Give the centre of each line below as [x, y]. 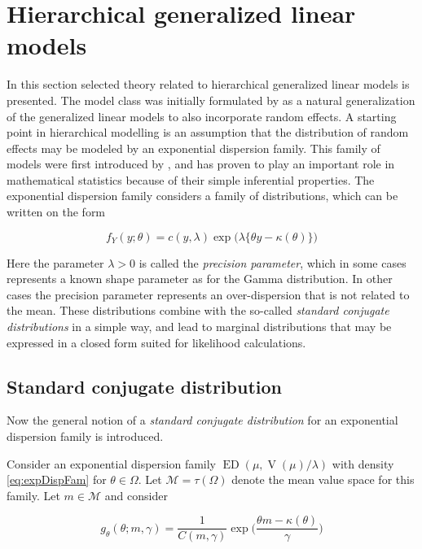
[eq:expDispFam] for [57, 479]
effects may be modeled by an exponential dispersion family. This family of [193, 148]
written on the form [56, 212]
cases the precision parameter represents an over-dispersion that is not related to [208, 294]
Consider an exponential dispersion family [112, 463]
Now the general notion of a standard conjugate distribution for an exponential [202, 420]
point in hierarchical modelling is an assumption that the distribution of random [208, 132]
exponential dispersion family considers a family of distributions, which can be [202, 196]
